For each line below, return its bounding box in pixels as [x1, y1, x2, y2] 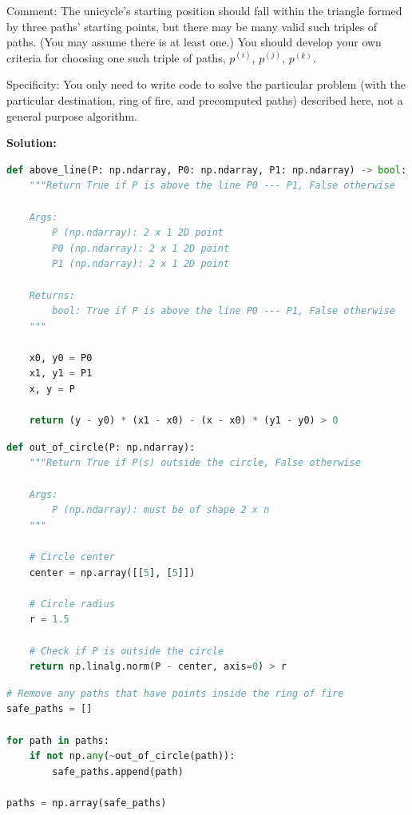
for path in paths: [6, 734, 109, 746]
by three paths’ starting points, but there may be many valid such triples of [6, 18, 378, 34]
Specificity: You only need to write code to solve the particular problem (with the [6, 76, 406, 93]
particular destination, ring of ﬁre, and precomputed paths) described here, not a [6, 91, 403, 108]
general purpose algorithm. [6, 107, 137, 124]
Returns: [29, 289, 75, 301]
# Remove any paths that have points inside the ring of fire [6, 687, 344, 699]
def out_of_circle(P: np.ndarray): [6, 441, 196, 453]
